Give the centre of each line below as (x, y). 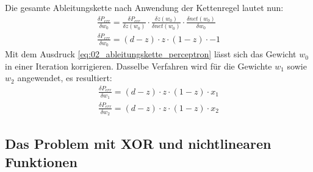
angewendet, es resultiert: (65, 78)
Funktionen (41, 161)
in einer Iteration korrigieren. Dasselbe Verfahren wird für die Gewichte (139, 66)
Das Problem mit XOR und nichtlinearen (138, 144)
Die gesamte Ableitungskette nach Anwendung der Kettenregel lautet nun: (144, 7)
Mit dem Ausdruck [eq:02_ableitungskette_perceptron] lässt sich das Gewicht (151, 54)
